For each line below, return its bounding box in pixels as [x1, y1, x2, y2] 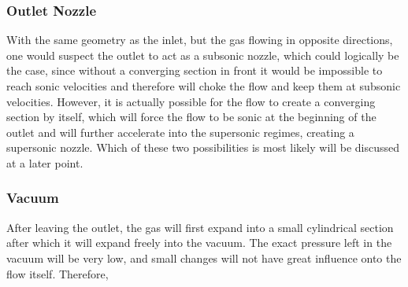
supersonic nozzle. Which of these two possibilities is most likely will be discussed [6, 139, 399, 156]
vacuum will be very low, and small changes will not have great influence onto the [6, 249, 402, 266]
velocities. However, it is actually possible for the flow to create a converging [6, 93, 376, 109]
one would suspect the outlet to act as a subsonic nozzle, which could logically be [6, 46, 399, 63]
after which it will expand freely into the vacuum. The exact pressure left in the [6, 234, 392, 251]
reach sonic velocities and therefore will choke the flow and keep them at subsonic [6, 78, 401, 94]
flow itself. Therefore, [6, 265, 109, 281]
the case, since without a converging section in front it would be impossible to [6, 62, 383, 79]
